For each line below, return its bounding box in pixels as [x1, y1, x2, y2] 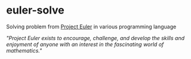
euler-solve [6, 4, 64, 17]
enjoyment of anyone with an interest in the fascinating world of [6, 41, 164, 48]
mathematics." [6, 47, 42, 54]
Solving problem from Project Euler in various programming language [6, 23, 177, 30]
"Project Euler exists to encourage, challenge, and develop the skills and [6, 34, 185, 41]
